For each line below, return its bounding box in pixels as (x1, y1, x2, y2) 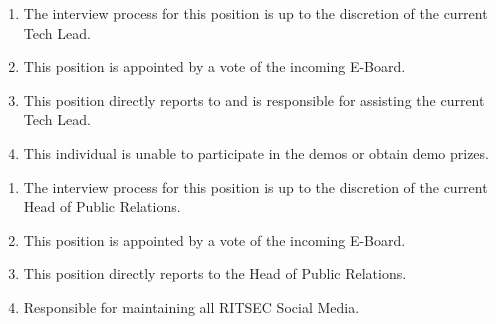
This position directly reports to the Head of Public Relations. (23, 263, 407, 284)
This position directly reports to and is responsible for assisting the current (23, 89, 485, 110)
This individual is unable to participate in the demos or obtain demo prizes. (23, 142, 489, 163)
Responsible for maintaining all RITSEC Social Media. (23, 296, 360, 317)
